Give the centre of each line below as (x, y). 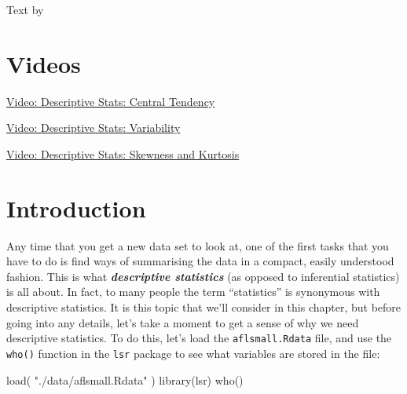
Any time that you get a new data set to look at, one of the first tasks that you (198, 245)
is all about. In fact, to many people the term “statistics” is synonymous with (193, 292)
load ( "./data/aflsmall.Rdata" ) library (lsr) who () (125, 379)
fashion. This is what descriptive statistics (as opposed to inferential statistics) (203, 276)
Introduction (76, 208)
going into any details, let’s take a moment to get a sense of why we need (183, 322)
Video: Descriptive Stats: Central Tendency (111, 101)
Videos (44, 63)
